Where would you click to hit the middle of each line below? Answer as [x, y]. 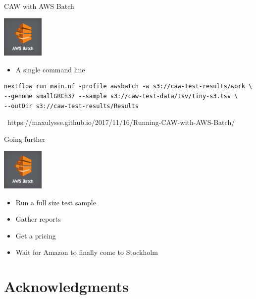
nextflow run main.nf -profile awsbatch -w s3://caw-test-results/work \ [128, 87]
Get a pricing [36, 235]
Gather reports [38, 219]
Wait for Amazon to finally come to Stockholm [87, 252]
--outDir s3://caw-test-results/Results [72, 106]
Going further [25, 139]
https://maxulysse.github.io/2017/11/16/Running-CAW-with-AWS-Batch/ [121, 122]
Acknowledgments [66, 286]
